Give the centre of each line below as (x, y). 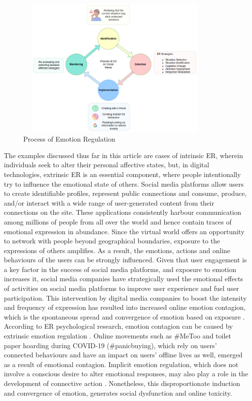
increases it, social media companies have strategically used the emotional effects (124, 279)
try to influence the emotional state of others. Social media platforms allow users (124, 184)
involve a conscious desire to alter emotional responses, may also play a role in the (126, 374)
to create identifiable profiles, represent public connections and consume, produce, (126, 193)
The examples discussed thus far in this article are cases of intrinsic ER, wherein (124, 155)
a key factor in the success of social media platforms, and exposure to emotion (120, 269)
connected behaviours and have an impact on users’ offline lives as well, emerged (123, 355)
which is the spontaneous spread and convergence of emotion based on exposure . (125, 316)
